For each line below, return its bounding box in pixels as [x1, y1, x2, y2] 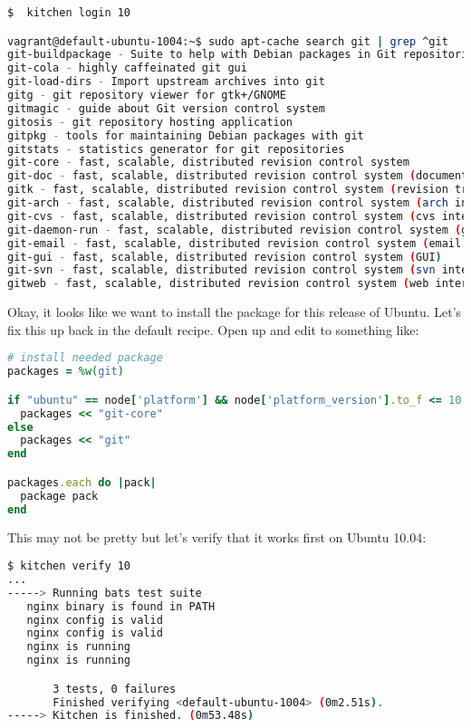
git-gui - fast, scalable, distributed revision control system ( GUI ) [7, 250, 442, 263]
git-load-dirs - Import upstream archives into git [7, 75, 325, 89]
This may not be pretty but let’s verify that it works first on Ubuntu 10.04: [7, 528, 427, 547]
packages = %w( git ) [7, 365, 124, 378]
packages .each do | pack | [7, 475, 157, 489]
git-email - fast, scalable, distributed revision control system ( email [7, 236, 462, 250]
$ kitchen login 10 [7, 6, 131, 19]
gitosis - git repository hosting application [7, 115, 293, 129]
